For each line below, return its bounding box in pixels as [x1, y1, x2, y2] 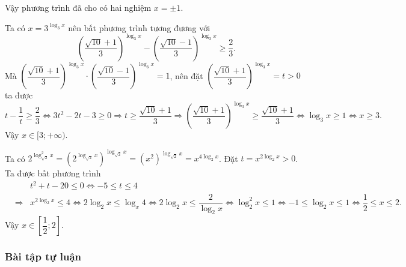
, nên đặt [170, 69, 203, 82]
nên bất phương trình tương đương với [68, 21, 211, 34]
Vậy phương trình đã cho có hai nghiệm [5, 1, 152, 13]
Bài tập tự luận [5, 249, 82, 264]
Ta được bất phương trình [5, 167, 101, 179]
